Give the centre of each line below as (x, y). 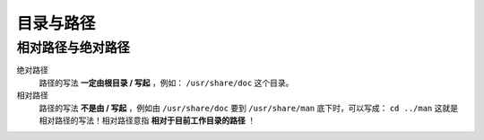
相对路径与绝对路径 (73, 48)
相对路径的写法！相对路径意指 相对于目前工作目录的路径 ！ (147, 120)
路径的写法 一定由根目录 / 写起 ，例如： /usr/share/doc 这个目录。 (166, 83)
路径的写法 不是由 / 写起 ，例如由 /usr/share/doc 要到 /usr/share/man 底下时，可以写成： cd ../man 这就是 (249, 108)
